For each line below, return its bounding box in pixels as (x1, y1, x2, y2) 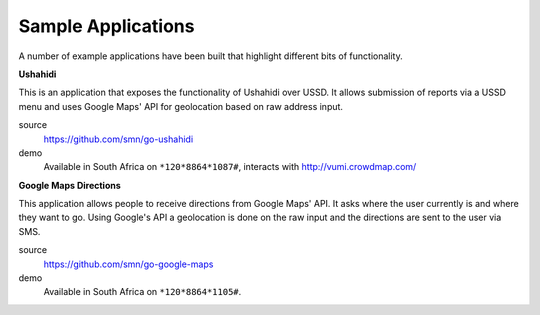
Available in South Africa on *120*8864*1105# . (43, 286, 242, 298)
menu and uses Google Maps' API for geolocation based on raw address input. (18, 100, 344, 112)
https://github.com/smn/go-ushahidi (43, 133, 194, 145)
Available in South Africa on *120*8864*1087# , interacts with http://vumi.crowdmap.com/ (43, 161, 417, 173)
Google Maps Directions (18, 179, 122, 191)
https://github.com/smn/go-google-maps (43, 258, 214, 270)
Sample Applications (18, 15, 195, 37)
